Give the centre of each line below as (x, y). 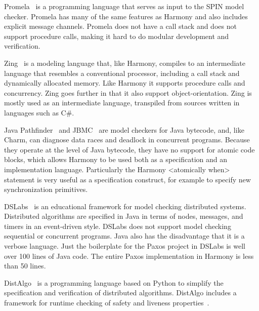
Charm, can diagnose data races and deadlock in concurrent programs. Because (127, 140)
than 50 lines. (25, 266)
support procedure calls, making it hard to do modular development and (117, 36)
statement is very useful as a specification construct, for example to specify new (127, 179)
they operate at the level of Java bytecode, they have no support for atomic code (129, 149)
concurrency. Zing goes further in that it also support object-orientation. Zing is (128, 92)
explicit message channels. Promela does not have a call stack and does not (120, 26)
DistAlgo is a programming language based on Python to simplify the (114, 282)
